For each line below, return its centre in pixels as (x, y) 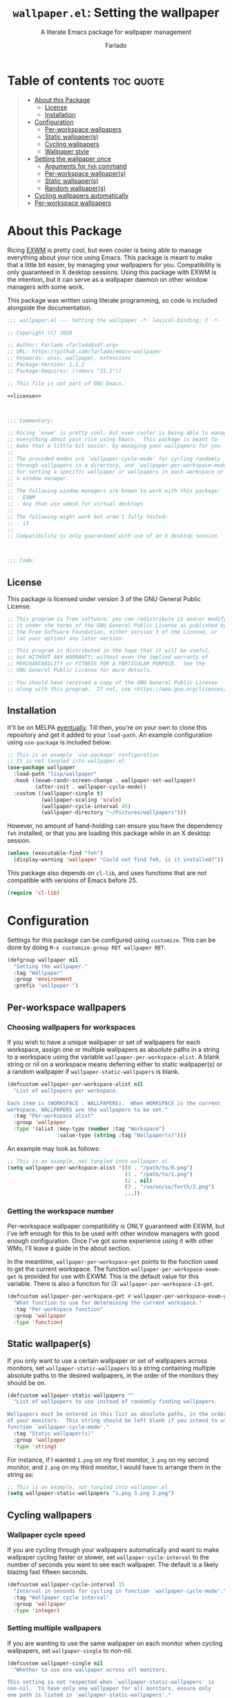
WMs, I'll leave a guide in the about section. (69, 1249)
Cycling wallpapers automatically (81, 195)
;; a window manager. (38, 478)
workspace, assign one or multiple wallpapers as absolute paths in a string (113, 1049)
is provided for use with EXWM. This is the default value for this (108, 1276)
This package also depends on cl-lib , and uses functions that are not (107, 873)
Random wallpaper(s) (75, 188)
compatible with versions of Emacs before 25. (72, 880)
